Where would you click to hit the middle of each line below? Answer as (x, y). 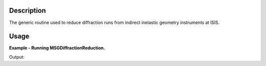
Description (28, 11)
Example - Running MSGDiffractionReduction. (57, 48)
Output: (17, 57)
